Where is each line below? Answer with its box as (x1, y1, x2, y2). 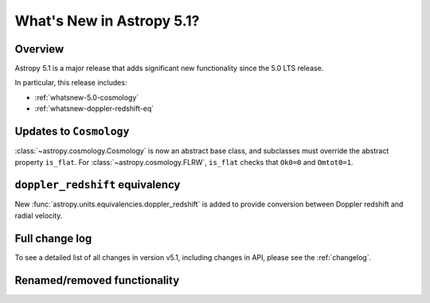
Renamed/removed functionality (14, 273, 180, 287)
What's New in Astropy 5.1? (14, 12, 200, 30)
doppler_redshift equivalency (14, 178, 181, 191)
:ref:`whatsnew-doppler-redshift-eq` (34, 104, 154, 113)
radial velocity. (14, 211, 63, 220)
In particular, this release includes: (14, 78, 127, 88)
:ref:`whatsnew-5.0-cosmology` (34, 92, 139, 102)
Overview (14, 42, 64, 56)
